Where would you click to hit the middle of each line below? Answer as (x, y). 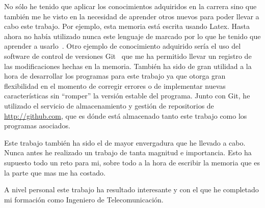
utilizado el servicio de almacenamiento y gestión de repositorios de (109, 105)
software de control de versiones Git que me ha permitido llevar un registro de (128, 56)
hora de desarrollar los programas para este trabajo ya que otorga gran (115, 76)
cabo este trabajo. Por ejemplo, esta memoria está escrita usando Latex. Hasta (127, 26)
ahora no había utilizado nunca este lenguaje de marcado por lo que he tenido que (132, 36)
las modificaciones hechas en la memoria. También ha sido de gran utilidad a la (128, 66)
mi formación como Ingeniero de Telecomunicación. (84, 199)
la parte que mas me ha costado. (55, 172)
